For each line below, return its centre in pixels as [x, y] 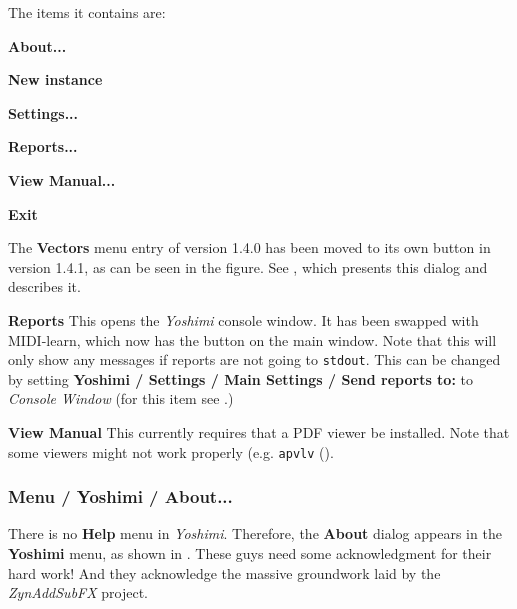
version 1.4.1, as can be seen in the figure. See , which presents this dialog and [248, 266]
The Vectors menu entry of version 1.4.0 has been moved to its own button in [249, 247]
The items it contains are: [87, 12]
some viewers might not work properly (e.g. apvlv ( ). [171, 451]
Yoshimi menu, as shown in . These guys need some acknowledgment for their [250, 553]
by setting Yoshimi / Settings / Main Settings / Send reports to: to [240, 378]
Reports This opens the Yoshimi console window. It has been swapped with [243, 319]
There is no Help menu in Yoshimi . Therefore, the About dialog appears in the [255, 533]
